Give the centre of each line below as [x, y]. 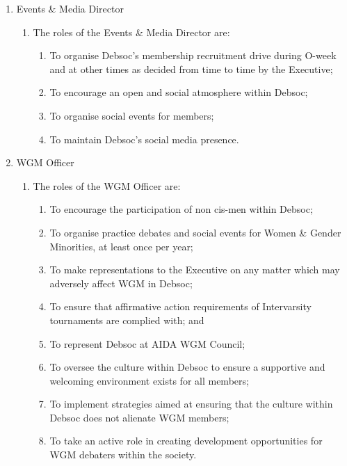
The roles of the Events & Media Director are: [131, 32]
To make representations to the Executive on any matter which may [195, 270]
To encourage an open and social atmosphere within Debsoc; [179, 92]
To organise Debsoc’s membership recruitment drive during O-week [193, 55]
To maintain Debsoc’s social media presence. [144, 139]
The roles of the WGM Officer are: [107, 185]
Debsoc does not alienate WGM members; [139, 417]
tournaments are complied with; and [127, 320]
